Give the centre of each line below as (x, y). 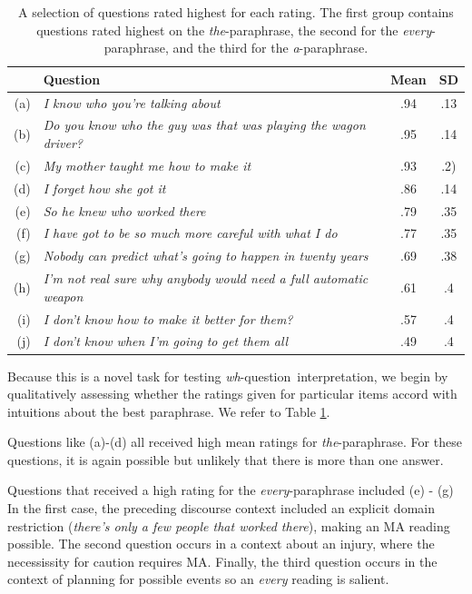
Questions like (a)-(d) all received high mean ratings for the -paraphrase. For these (235, 442)
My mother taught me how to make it (147, 165)
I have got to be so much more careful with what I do (190, 233)
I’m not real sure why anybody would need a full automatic (206, 278)
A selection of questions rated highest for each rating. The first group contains (236, 12)
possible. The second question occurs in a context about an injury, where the (221, 544)
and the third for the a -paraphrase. (270, 48)
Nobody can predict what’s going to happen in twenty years (206, 256)
